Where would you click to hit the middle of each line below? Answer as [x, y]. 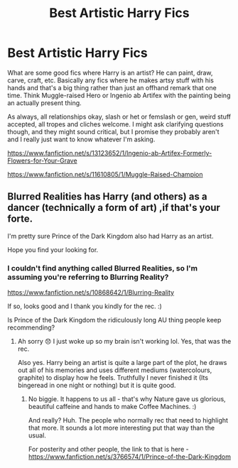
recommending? [31, 327]
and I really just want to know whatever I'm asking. [81, 139]
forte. [20, 219]
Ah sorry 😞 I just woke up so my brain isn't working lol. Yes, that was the [124, 342]
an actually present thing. [44, 103]
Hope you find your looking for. [53, 249]
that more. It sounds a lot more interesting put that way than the [121, 428]
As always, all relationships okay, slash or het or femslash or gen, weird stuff [119, 116]
